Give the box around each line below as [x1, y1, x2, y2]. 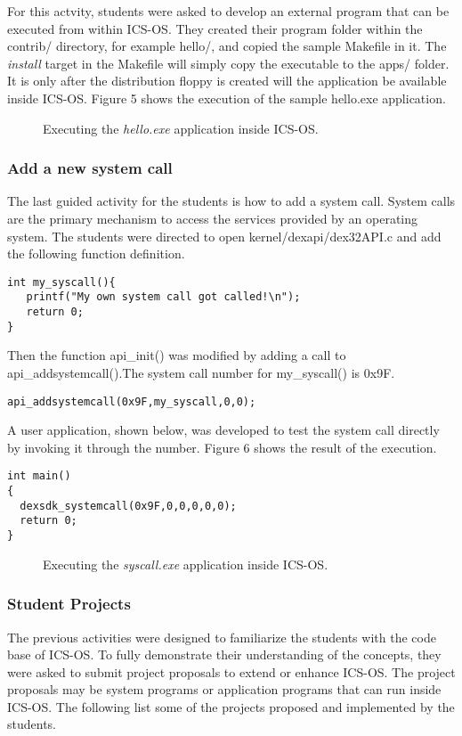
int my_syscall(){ [7, 275, 116, 289]
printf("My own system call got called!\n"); [26, 290, 301, 304]
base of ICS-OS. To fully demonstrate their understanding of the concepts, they [7, 645, 442, 664]
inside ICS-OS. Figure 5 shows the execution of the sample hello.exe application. [7, 88, 446, 107]
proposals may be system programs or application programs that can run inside [7, 680, 442, 699]
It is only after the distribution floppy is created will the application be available [7, 71, 447, 90]
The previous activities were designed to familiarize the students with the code [7, 627, 436, 646]
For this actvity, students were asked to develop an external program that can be [7, 2, 450, 20]
